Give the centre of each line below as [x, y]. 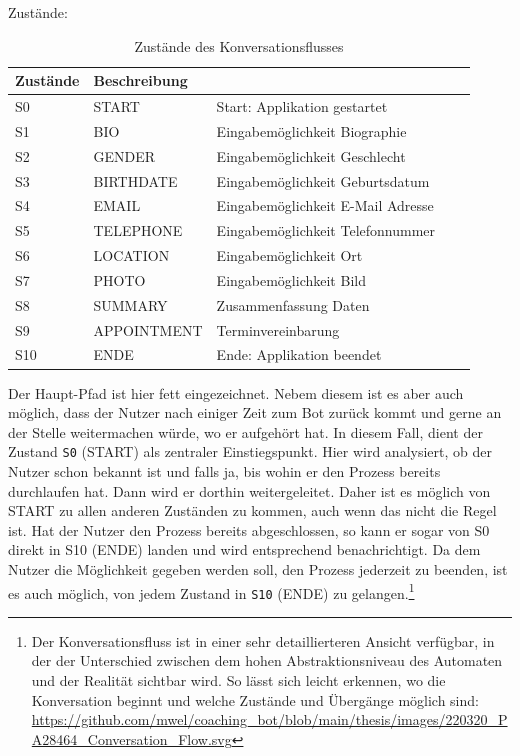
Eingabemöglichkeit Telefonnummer [326, 230]
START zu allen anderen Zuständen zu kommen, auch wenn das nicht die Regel [252, 510]
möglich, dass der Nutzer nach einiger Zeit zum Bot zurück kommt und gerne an [255, 412]
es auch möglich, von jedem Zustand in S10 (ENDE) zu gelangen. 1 [211, 591]
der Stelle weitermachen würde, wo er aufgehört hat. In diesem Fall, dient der [245, 431]
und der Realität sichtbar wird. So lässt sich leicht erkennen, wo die [238, 680]
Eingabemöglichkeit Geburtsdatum [323, 180]
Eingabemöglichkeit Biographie [311, 130]
